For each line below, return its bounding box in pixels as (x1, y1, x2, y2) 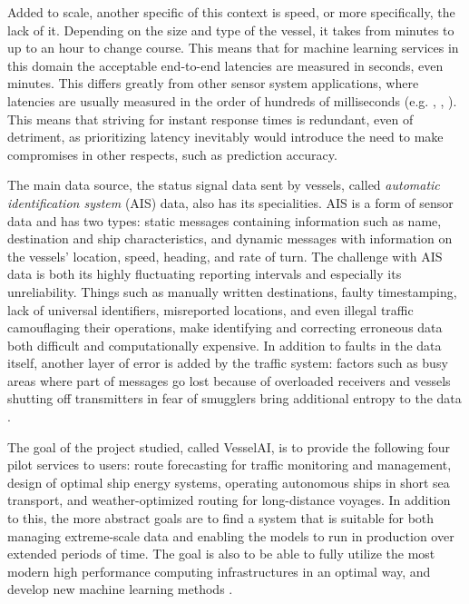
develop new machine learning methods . (7, 579, 233, 599)
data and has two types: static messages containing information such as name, (7, 211, 442, 230)
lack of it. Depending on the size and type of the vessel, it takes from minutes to (7, 20, 454, 39)
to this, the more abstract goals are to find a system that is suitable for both (7, 509, 435, 528)
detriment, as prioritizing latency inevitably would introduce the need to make (7, 127, 444, 146)
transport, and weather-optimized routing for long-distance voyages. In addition (7, 490, 451, 510)
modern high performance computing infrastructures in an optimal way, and (7, 561, 431, 580)
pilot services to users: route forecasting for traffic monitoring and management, (7, 455, 452, 474)
